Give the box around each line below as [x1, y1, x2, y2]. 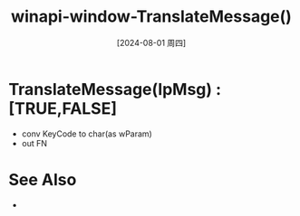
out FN [21, 137, 47, 148]
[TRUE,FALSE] [8, 98, 118, 118]
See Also [8, 169, 77, 190]
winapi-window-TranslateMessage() [11, 6, 292, 27]
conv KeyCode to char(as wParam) [21, 128, 153, 139]
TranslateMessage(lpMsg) [8, 79, 213, 99]
